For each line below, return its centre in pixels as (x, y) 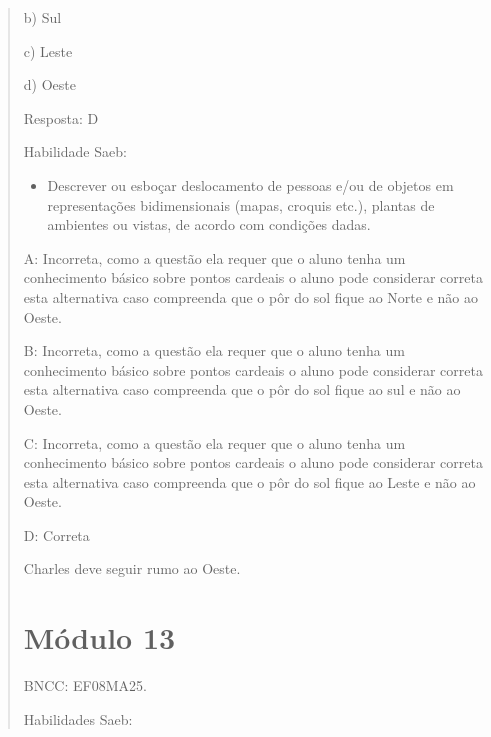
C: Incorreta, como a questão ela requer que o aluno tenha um (214, 442)
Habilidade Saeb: (75, 151)
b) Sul (42, 17)
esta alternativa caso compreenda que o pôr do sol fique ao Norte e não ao (250, 296)
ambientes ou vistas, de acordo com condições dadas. (209, 224)
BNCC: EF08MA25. (85, 685)
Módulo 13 (99, 637)
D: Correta (56, 534)
